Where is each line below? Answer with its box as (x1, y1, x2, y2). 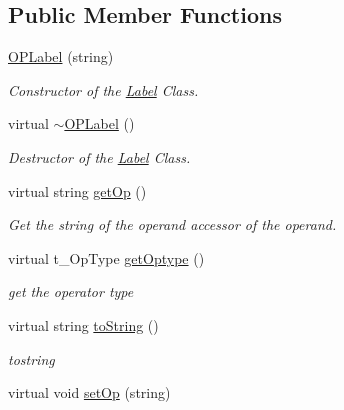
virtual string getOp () (8, 180, 147, 201)
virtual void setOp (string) (8, 382, 171, 403)
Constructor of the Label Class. (8, 79, 199, 100)
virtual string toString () (8, 314, 159, 335)
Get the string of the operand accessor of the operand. (8, 214, 337, 235)
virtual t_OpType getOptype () (8, 247, 205, 268)
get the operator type (8, 281, 134, 302)
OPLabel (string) (8, 46, 114, 67)
